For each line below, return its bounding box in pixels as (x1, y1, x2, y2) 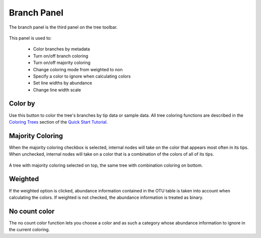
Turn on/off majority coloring (33, 60, 91, 65)
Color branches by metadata (33, 46, 90, 52)
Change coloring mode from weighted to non (33, 66, 123, 72)
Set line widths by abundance (33, 80, 92, 86)
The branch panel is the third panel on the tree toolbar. (9, 24, 118, 30)
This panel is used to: (9, 35, 52, 41)
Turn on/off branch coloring (33, 53, 88, 59)
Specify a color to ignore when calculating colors (33, 73, 131, 79)
